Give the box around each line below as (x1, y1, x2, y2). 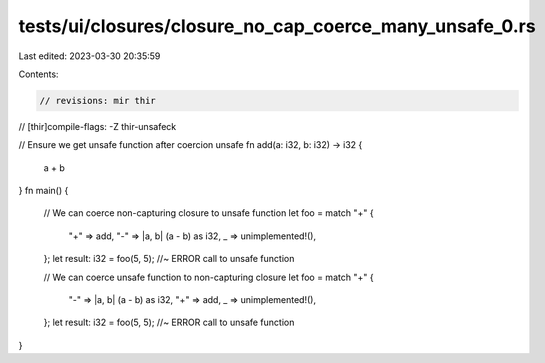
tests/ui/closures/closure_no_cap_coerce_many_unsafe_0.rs (18, 15, 536, 37)
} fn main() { (18, 185, 69, 197)
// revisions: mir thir (39, 95, 157, 106)
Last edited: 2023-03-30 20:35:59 (18, 50, 161, 62)
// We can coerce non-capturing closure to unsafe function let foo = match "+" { (43, 207, 374, 219)
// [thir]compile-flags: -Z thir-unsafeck (18, 120, 177, 132)
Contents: (18, 68, 59, 80)
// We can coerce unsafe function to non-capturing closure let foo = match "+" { (43, 271, 374, 283)
